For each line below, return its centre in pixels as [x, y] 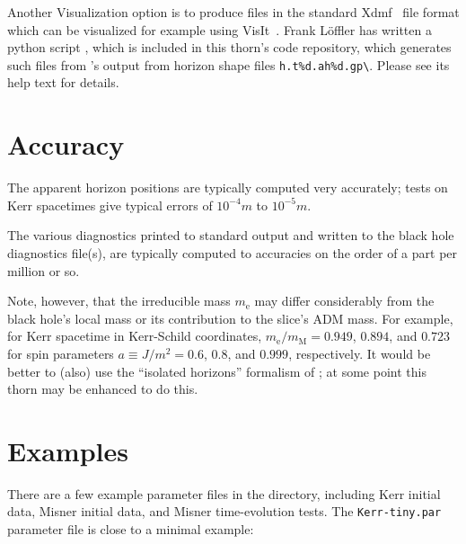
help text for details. [63, 82]
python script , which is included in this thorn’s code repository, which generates [229, 47]
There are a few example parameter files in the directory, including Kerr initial [224, 493]
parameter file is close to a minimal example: [131, 529]
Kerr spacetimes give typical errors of [110, 205]
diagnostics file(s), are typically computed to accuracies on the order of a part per [233, 252]
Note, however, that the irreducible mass [119, 301]
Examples [68, 450]
